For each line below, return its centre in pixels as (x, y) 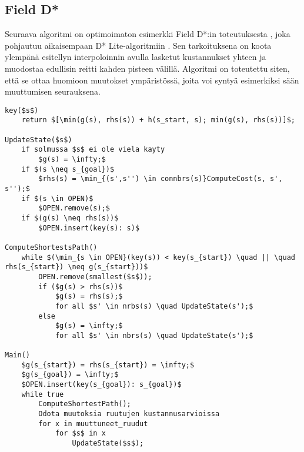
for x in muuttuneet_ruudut (93, 423)
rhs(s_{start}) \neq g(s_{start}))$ (76, 267)
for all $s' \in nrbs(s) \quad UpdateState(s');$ (154, 306)
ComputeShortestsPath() (51, 247)
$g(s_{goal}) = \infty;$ (70, 375)
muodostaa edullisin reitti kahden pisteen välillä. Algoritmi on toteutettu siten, (147, 68)
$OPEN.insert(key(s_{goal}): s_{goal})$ (101, 385)
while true (43, 394)
